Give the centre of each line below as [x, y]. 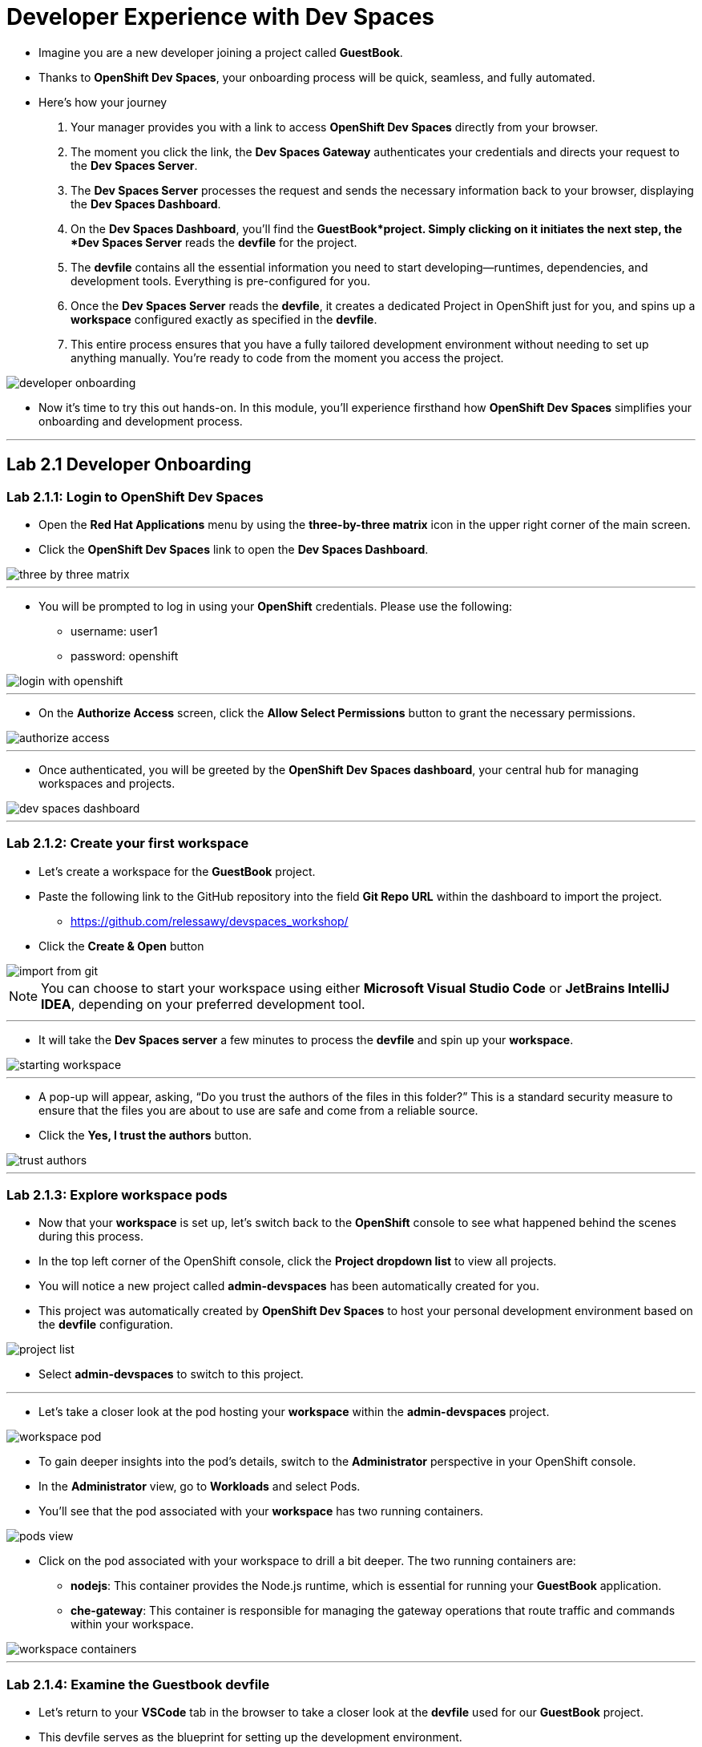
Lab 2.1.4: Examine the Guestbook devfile [138, 1684]
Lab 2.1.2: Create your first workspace [128, 843]
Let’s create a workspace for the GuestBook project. [177, 871]
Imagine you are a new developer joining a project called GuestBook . [221, 52]
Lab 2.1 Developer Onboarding [129, 465]
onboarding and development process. [141, 421]
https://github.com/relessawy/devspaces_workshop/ [210, 921]
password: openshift [125, 656]
